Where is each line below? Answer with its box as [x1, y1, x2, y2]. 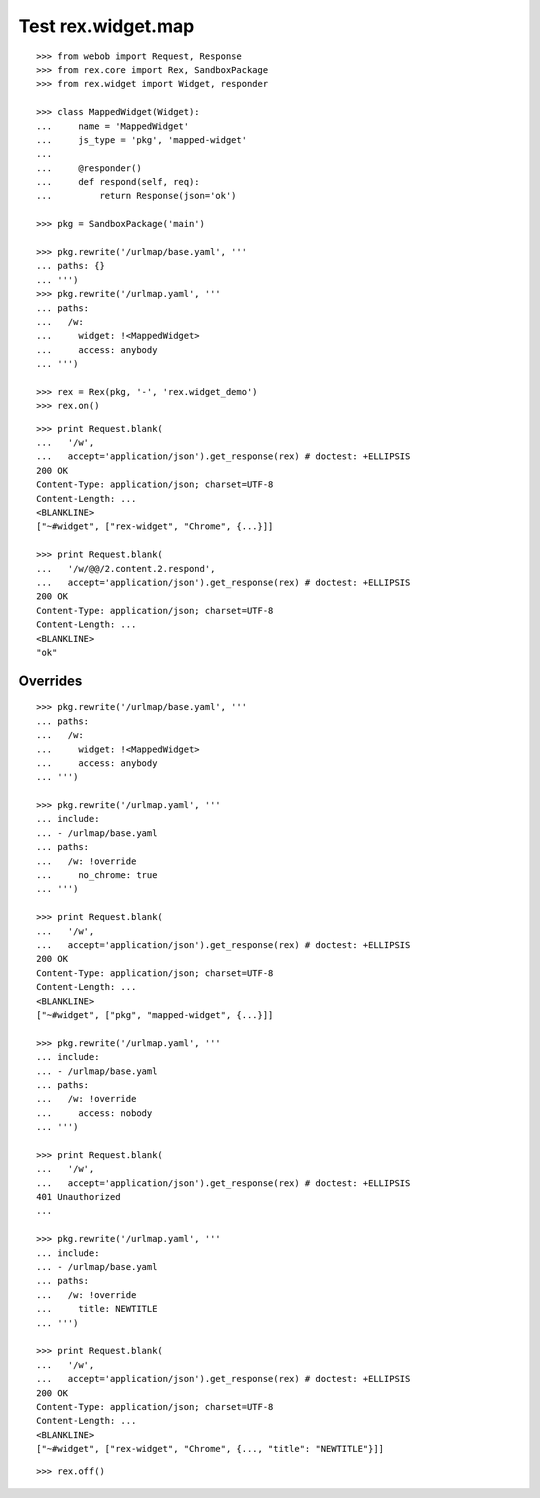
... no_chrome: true [36, 870, 158, 881]
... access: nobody [36, 1107, 153, 1119]
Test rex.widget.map [18, 15, 195, 37]
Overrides [18, 672, 83, 689]
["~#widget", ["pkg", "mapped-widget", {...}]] [36, 1009, 274, 1020]
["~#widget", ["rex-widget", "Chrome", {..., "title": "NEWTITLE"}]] [36, 1443, 385, 1455]
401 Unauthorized [36, 1191, 121, 1203]
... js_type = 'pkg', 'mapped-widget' [36, 134, 248, 145]
